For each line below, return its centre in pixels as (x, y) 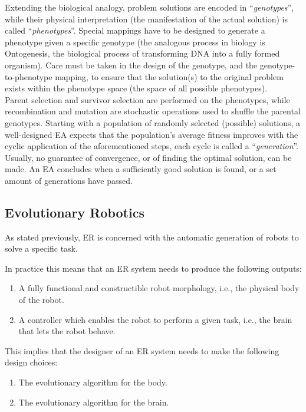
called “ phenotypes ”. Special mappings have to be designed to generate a (135, 30)
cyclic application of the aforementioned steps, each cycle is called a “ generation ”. (152, 146)
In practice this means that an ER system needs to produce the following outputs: (153, 268)
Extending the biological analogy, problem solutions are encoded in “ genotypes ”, (149, 7)
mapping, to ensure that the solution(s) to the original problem (169, 76)
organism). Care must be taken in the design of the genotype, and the (131, 65)
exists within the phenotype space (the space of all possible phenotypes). (136, 88)
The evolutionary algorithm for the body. (93, 382)
